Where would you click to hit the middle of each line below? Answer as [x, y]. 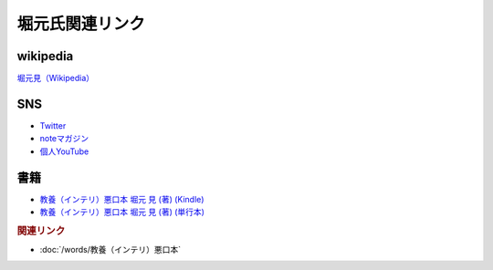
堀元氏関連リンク [81, 24]
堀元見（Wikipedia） [56, 78]
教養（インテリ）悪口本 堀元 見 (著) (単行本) [122, 212]
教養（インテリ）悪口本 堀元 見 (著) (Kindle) [122, 199]
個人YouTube [64, 151]
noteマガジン [64, 139]
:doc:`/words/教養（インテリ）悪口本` [110, 250]
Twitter [53, 125]
